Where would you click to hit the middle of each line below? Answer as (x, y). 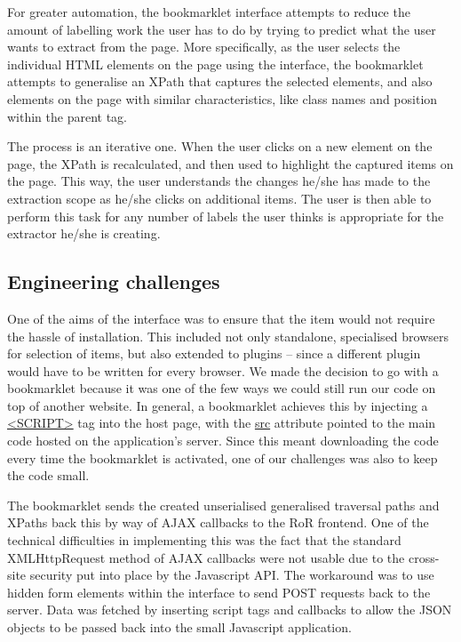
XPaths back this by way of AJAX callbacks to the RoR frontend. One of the (218, 522)
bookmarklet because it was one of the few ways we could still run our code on (222, 388)
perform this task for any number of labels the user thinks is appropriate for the (226, 216)
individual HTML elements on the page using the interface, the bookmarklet (215, 64)
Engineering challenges (114, 281)
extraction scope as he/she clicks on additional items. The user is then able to (219, 198)
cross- (424, 557)
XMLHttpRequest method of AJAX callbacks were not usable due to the (206, 557)
